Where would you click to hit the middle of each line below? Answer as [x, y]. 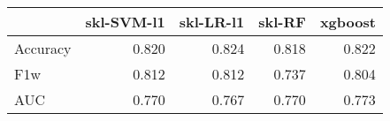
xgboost [348, 22]
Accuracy [43, 48]
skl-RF [282, 22]
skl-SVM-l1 [125, 22]
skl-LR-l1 [212, 22]
